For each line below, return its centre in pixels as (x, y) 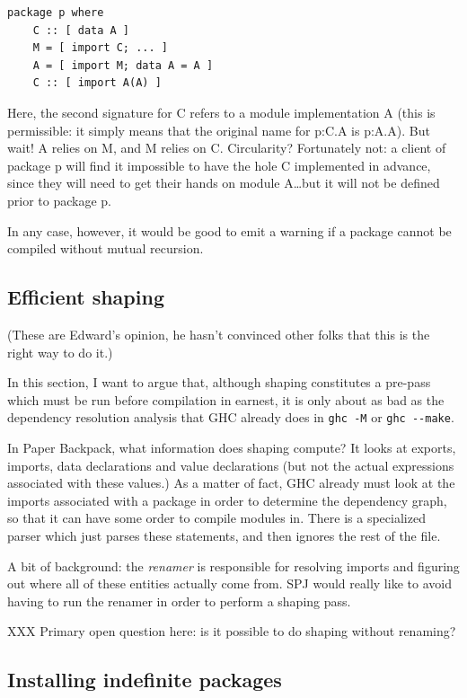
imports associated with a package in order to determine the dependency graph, (227, 500)
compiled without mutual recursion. (106, 248)
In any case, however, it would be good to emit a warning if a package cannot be (229, 230)
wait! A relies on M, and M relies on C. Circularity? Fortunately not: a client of (227, 148)
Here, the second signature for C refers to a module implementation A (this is (221, 112)
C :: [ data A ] (81, 30)
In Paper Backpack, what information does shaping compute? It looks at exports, (232, 447)
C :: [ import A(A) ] (97, 83)
